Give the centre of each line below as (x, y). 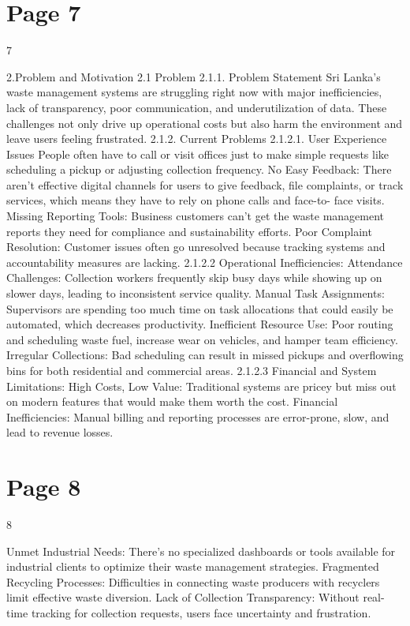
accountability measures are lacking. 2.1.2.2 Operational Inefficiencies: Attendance (205, 262)
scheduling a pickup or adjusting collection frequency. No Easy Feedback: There (199, 169)
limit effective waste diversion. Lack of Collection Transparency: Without (183, 597)
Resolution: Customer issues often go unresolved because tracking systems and (196, 247)
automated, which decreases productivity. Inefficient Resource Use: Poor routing (200, 324)
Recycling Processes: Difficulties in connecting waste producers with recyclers (193, 581)
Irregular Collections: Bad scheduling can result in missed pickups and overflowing (205, 355)
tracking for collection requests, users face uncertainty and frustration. (201, 613)
